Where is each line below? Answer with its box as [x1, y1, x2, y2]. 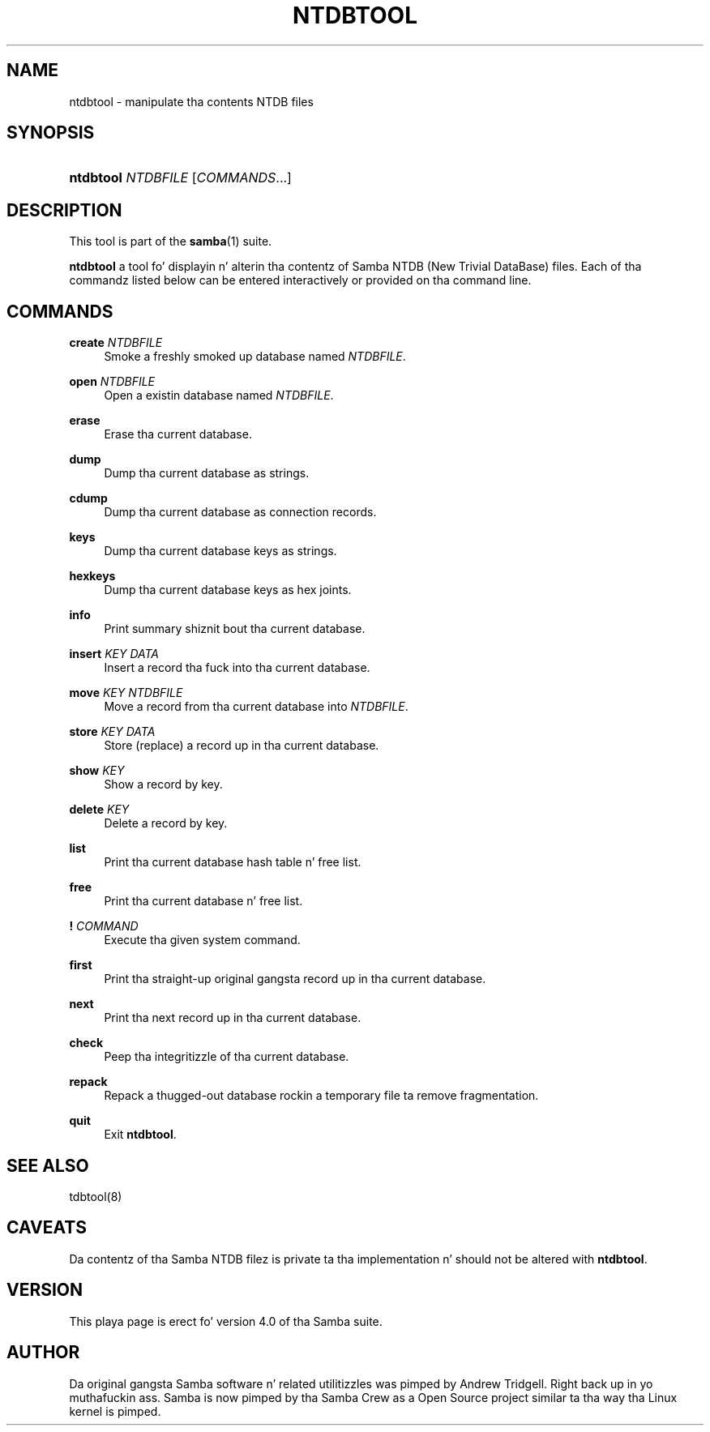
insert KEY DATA [69, 647, 160, 661]
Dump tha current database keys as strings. [104, 544, 337, 558]
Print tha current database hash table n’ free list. [104, 855, 361, 870]
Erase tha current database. [104, 427, 252, 442]
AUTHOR [6, 1342, 80, 1363]
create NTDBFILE [69, 336, 163, 350]
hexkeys [69, 569, 116, 583]
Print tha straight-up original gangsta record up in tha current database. [104, 972, 486, 986]
